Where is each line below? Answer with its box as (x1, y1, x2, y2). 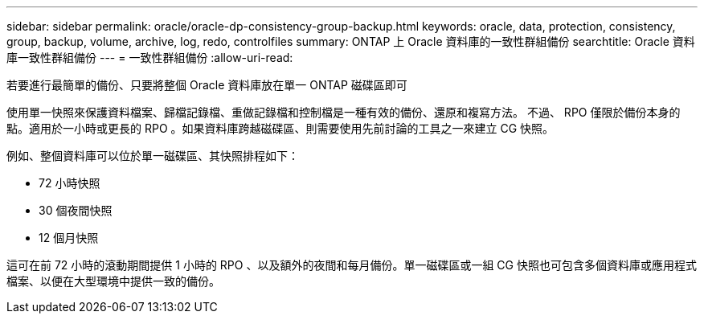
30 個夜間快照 (39, 203, 113, 217)
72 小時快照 (39, 176, 100, 190)
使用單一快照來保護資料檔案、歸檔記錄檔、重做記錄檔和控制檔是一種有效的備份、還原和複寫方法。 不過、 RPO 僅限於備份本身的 (6, 105, 681, 119)
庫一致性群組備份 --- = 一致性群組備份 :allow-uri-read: (6, 51, 293, 64)
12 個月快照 (39, 231, 99, 244)
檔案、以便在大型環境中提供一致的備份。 (6, 274, 220, 288)
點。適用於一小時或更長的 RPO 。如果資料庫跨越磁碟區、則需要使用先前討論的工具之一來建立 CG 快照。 (6, 121, 555, 135)
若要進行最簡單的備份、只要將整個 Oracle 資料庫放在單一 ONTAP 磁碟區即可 (6, 78, 407, 92)
